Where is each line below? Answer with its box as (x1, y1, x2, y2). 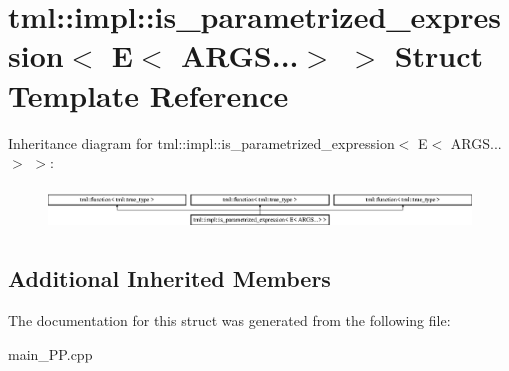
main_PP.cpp (8, 343, 93, 364)
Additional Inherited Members (8, 263, 331, 294)
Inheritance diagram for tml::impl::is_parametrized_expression (8, 132, 395, 153)
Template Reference (8, 74, 289, 115)
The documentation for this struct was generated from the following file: (8, 310, 451, 331)
